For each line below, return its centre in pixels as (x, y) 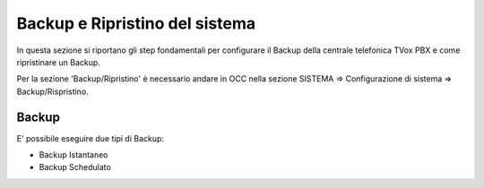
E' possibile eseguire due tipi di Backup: (91, 138)
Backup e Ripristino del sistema (136, 23)
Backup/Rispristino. (52, 91)
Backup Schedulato (75, 167)
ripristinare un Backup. (58, 62)
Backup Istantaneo (73, 155)
